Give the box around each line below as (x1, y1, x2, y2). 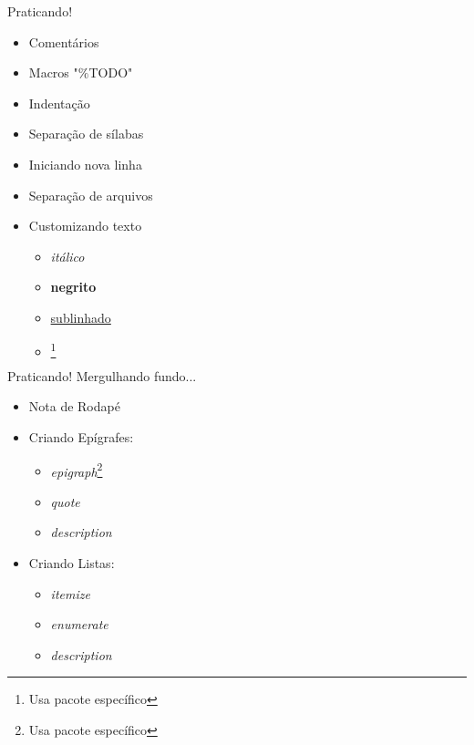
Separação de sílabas (28, 124, 144, 143)
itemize (50, 584, 90, 603)
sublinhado (50, 307, 111, 326)
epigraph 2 (50, 459, 103, 481)
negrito (50, 277, 97, 296)
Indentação (28, 93, 90, 112)
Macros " (28, 63, 78, 82)
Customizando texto (28, 216, 142, 235)
